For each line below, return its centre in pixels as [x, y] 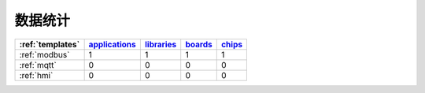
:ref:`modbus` [44, 54]
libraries [161, 44]
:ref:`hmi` [36, 75]
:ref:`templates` [50, 44]
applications [113, 44]
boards [199, 44]
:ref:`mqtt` [38, 65]
